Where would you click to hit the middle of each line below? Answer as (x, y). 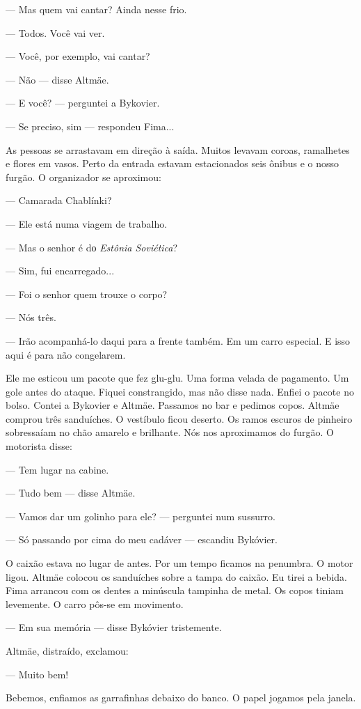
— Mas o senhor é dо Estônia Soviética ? (92, 247)
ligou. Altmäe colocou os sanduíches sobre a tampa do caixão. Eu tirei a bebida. (176, 576)
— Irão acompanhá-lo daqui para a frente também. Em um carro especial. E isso (178, 340)
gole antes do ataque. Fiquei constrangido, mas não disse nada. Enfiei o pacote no (180, 391)
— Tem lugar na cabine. (57, 469)
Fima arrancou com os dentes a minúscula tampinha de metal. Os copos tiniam (175, 590)
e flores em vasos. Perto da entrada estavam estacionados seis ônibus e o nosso (172, 163)
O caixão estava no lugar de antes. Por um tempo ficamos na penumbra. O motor (179, 563)
